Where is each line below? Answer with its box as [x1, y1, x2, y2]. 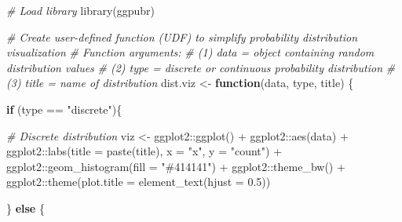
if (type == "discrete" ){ [6, 100, 122, 117]
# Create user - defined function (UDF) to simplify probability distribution [6, 28, 358, 45]
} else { [6, 199, 45, 216]
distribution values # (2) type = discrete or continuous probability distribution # [6, 59, 396, 75]
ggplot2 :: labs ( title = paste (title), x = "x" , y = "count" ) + [6, 143, 283, 159]
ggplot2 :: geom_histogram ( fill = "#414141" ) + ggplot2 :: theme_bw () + [6, 158, 345, 174]
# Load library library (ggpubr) [6, 2, 155, 18]
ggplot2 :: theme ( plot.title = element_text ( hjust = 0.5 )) [6, 173, 271, 190]
